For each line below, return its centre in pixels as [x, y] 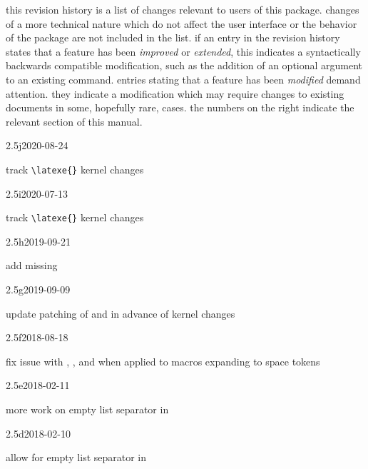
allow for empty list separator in [76, 457]
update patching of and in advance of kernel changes [121, 313]
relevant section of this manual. [74, 121]
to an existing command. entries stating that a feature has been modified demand [183, 79]
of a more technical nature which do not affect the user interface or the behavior [182, 23]
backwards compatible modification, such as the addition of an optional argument [184, 65]
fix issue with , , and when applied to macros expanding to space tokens [163, 361]
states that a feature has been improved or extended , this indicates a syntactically [183, 51]
